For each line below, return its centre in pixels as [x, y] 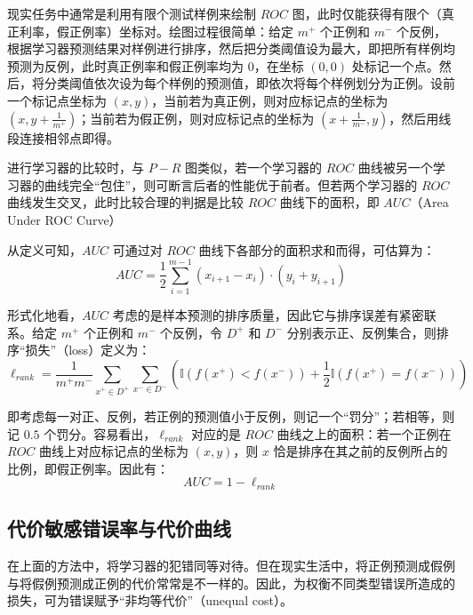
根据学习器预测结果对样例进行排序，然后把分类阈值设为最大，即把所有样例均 [231, 48]
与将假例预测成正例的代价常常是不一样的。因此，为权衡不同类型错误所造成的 [231, 583]
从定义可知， [44, 249]
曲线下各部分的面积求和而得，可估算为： [317, 249]
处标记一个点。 [395, 65]
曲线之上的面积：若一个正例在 [364, 433]
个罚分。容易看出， [100, 433]
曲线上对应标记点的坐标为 [114, 451]
